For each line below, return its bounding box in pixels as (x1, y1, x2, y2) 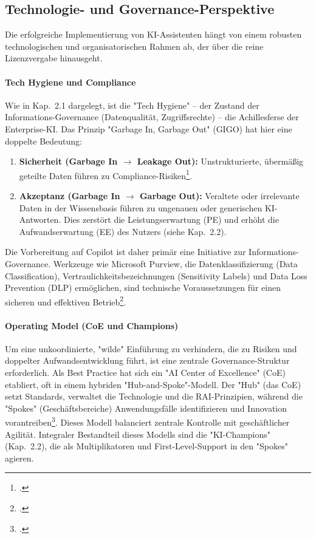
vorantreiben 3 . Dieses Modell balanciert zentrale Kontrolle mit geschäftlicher (5, 414, 290, 429)
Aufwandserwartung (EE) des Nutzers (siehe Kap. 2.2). (19, 225, 227, 237)
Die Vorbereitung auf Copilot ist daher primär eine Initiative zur (5, 245, 246, 258)
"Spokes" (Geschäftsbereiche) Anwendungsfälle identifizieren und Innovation (5, 401, 287, 414)
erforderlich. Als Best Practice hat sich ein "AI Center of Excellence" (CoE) (5, 366, 286, 378)
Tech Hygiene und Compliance (5, 75, 136, 88)
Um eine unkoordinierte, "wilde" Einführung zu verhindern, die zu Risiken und (5, 342, 297, 355)
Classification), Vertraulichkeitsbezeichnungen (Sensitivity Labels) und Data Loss (5, 269, 307, 282)
